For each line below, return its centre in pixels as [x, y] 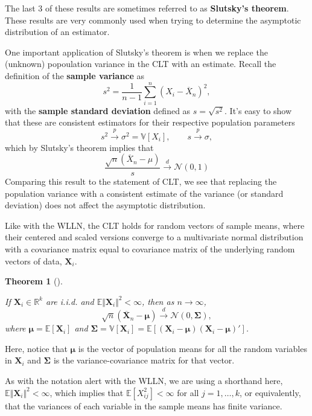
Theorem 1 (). [34, 281]
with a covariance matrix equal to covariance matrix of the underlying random [150, 249]
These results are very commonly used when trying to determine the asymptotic [153, 20]
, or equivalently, [270, 392]
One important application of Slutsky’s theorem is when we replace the [136, 52]
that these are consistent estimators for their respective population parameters [150, 122]
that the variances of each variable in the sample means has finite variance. [144, 405]
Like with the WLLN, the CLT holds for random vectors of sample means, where [155, 225]
